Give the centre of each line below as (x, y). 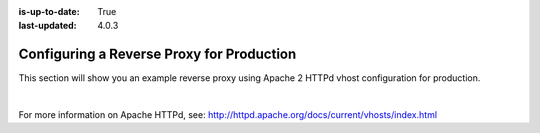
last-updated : (47, 26)
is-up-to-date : (49, 11)
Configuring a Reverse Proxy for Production (157, 54)
